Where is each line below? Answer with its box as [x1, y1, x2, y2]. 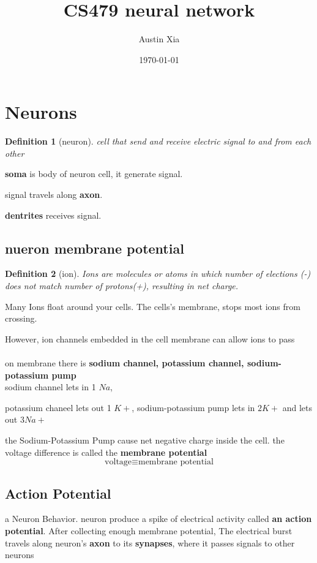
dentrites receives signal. [5, 208, 102, 221]
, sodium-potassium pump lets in [132, 401, 255, 414]
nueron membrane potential [5, 238, 184, 257]
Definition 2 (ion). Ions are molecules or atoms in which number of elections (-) [5, 267, 311, 280]
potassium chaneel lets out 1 [5, 401, 111, 414]
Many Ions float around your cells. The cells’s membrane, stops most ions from [5, 300, 300, 312]
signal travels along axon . [5, 188, 103, 201]
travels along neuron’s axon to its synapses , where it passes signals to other [5, 536, 295, 549]
